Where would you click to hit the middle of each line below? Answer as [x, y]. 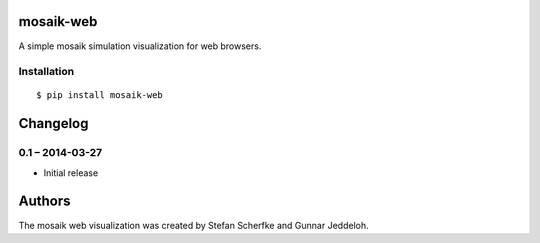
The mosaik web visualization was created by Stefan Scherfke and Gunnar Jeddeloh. [193, 225]
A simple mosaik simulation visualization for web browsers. [140, 46]
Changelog [53, 123]
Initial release [71, 172]
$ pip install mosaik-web [100, 95]
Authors [44, 201]
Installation [46, 72]
